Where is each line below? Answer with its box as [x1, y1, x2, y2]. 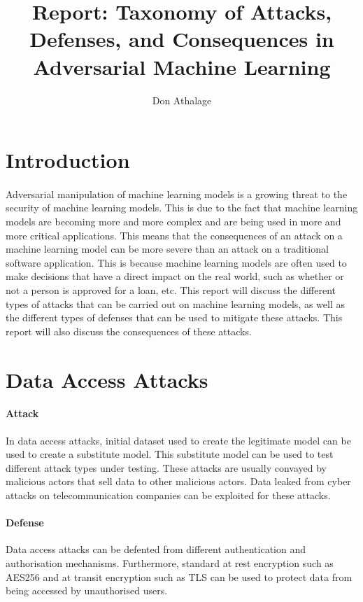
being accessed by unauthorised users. [6, 583, 168, 598]
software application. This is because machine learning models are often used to [6, 255, 347, 269]
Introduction [6, 146, 130, 174]
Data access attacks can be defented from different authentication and [6, 542, 306, 556]
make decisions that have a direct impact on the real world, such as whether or [6, 269, 344, 283]
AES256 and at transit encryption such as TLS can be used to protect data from [6, 569, 353, 584]
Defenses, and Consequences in [29, 24, 334, 53]
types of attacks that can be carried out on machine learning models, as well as [6, 296, 346, 311]
